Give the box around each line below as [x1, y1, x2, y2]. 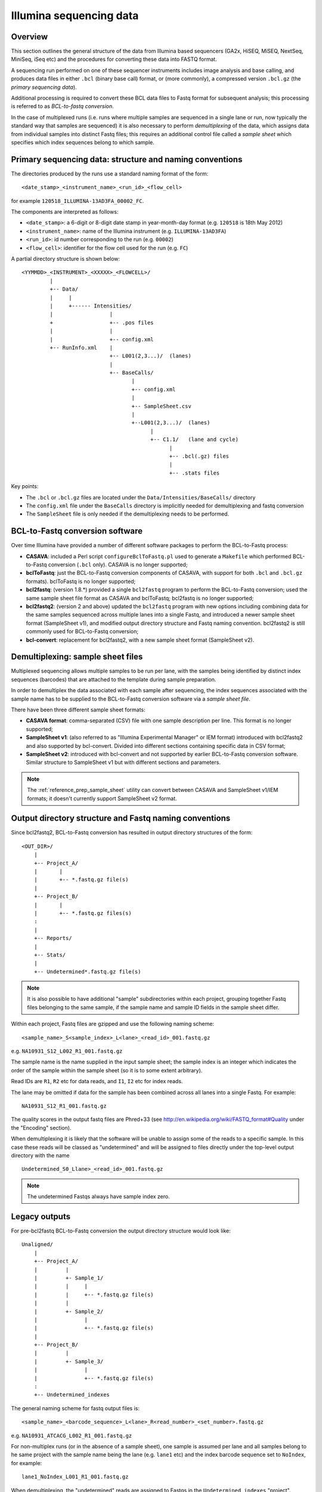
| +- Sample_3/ [33, 1358, 104, 1365]
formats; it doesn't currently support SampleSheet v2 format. [27, 794, 177, 802]
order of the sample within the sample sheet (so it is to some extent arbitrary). [11, 1066, 203, 1074]
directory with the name [11, 1152, 70, 1159]
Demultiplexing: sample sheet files [11, 652, 143, 662]
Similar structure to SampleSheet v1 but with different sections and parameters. [26, 759, 221, 766]
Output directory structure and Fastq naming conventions [11, 813, 231, 824]
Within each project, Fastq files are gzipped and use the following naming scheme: [11, 1021, 215, 1028]
